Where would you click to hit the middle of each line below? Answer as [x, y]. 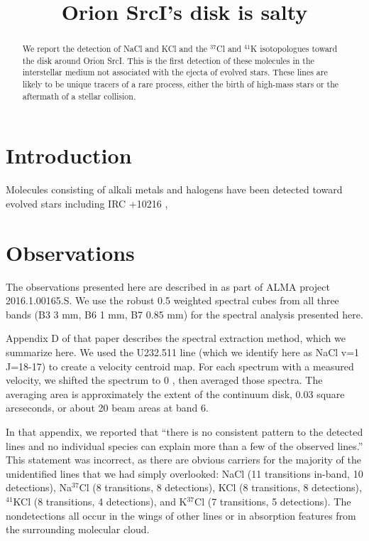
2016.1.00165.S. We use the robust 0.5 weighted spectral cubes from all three [172, 300]
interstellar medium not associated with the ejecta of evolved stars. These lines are [175, 72]
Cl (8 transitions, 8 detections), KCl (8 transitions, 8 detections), [220, 487]
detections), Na [39, 487]
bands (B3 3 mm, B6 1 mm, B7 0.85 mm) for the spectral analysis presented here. [184, 314]
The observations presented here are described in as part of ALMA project [168, 286]
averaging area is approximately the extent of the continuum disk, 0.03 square [175, 393]
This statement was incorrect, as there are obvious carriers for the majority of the [183, 460]
